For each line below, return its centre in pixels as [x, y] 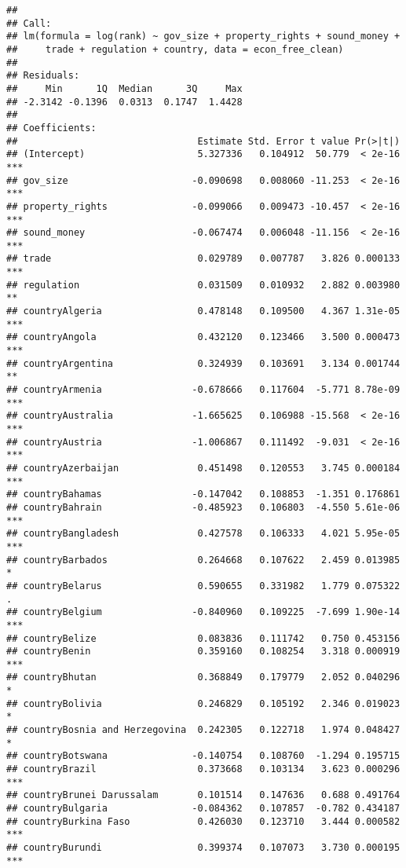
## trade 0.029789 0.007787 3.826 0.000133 [203, 259]
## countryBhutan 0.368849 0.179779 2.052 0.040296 [203, 678]
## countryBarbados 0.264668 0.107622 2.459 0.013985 [203, 560]
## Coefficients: [51, 128]
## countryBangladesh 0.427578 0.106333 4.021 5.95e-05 [203, 534]
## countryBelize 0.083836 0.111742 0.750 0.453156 [203, 638]
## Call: [29, 23]
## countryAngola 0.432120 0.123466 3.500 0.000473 [203, 337]
